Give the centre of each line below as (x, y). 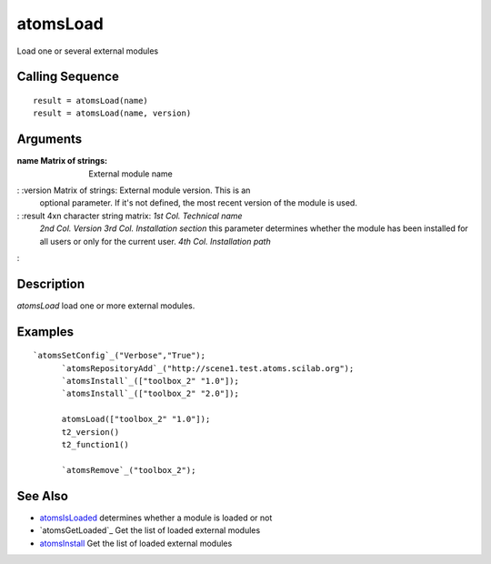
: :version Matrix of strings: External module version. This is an (134, 190)
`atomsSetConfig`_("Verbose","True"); (120, 356)
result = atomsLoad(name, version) (112, 113)
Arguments (50, 140)
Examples (45, 332)
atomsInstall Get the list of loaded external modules (136, 543)
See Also (42, 496)
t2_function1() (95, 445)
